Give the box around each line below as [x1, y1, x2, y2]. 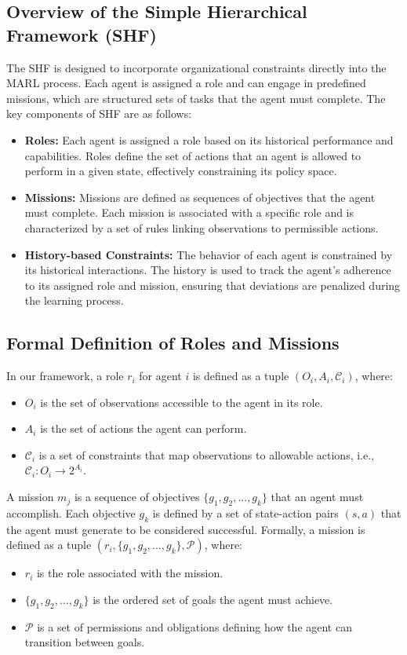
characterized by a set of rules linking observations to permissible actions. [24, 219, 379, 236]
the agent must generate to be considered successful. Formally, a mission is [6, 521, 365, 537]
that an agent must [271, 489, 364, 505]
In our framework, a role [6, 368, 124, 384]
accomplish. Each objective [6, 504, 136, 521]
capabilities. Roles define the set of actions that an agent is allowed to [24, 147, 362, 163]
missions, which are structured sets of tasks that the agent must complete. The [6, 90, 386, 106]
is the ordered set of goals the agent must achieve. [93, 591, 333, 607]
